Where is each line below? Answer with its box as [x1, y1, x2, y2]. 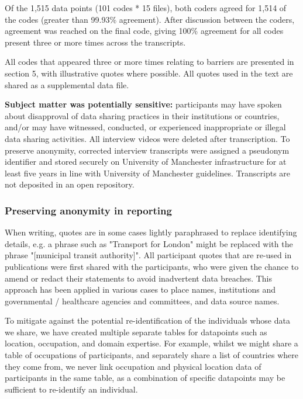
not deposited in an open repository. [5, 178, 135, 190]
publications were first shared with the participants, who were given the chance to [5, 260, 299, 272]
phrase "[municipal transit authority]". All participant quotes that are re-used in [5, 249, 292, 261]
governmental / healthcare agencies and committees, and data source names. [5, 294, 280, 307]
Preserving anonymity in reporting [5, 203, 172, 217]
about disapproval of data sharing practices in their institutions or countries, [5, 109, 280, 122]
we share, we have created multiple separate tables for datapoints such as [5, 325, 267, 338]
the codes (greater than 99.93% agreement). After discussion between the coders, [5, 13, 295, 25]
